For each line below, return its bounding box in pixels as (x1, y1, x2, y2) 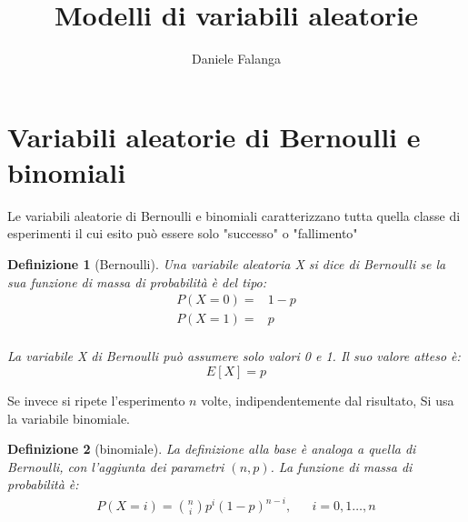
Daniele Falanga (191, 49, 281, 68)
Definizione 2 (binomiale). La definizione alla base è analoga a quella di (7, 439, 416, 458)
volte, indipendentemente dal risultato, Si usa (201, 390, 454, 409)
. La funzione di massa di (270, 457, 413, 476)
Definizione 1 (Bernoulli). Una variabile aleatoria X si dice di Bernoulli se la (7, 255, 446, 274)
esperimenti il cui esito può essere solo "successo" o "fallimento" (7, 224, 358, 243)
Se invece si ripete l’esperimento (7, 390, 185, 409)
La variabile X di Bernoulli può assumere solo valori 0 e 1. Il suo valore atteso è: (7, 346, 461, 366)
